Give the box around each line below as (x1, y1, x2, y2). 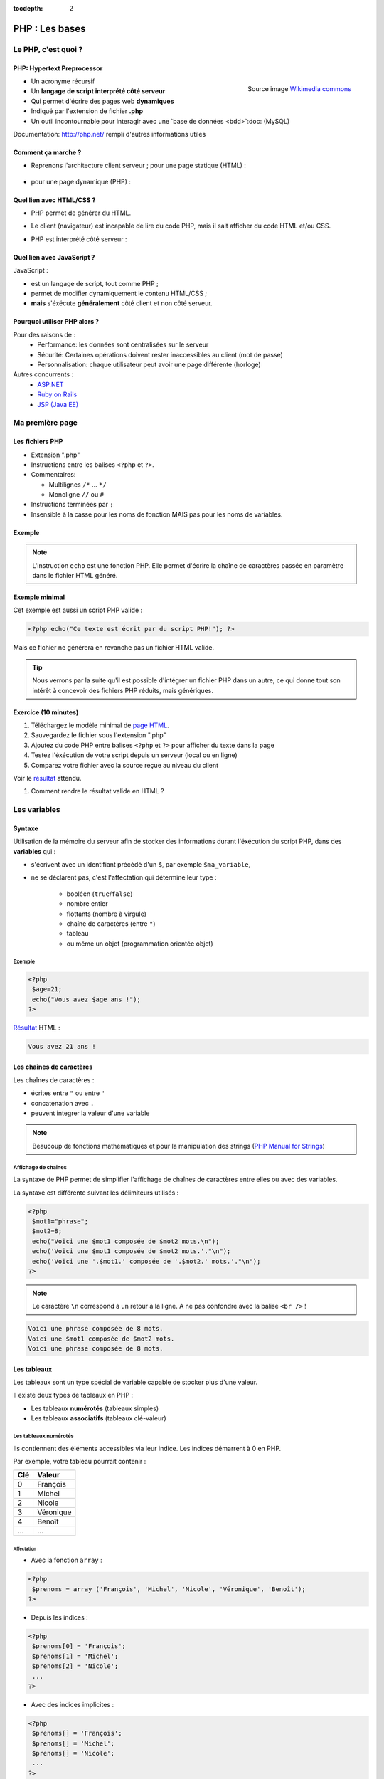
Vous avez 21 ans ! (28, 1042, 96, 1050)
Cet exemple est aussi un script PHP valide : (13, 606, 143, 615)
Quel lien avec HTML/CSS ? (13, 196, 96, 204)
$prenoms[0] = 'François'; (32, 1642, 126, 1650)
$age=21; (32, 986, 63, 993)
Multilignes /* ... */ (48, 480, 107, 489)
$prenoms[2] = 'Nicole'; (32, 1662, 119, 1670)
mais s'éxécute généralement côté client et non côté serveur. (31, 299, 213, 307)
